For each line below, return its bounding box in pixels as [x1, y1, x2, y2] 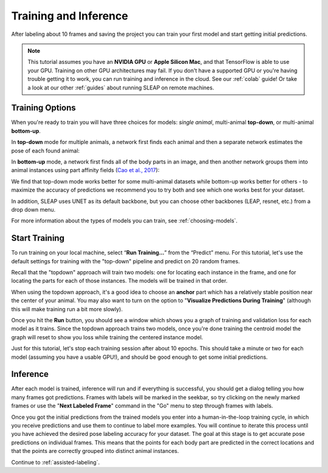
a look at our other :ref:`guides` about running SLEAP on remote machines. [27, 84, 214, 91]
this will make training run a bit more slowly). [11, 305, 123, 312]
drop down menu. [11, 205, 56, 213]
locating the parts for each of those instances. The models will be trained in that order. [11, 277, 228, 285]
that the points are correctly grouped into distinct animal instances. [11, 447, 179, 455]
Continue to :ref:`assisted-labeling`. [11, 458, 100, 466]
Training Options [11, 103, 76, 113]
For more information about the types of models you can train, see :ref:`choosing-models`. [11, 217, 238, 224]
